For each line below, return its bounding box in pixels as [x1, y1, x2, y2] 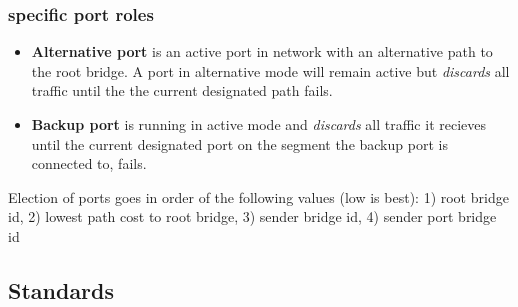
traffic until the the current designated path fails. [31, 80, 333, 101]
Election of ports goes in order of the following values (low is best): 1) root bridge [8, 186, 509, 207]
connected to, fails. [31, 153, 147, 174]
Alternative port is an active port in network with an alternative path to [31, 41, 493, 62]
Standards [8, 274, 115, 305]
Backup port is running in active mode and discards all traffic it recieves [31, 114, 486, 134]
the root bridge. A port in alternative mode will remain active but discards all [31, 60, 510, 81]
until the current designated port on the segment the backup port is [31, 133, 448, 154]
